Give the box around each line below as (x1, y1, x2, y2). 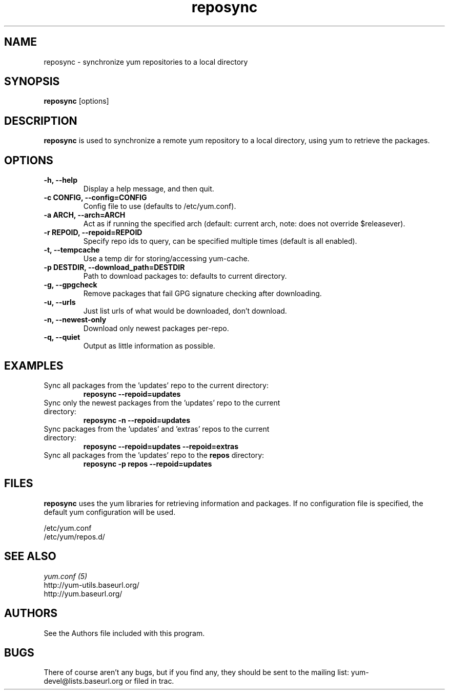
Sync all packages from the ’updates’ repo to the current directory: (44, 380, 269, 390)
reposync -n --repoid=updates (83, 415, 191, 425)
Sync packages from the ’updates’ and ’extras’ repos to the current (44, 424, 270, 433)
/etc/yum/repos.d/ (44, 532, 105, 541)
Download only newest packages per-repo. (83, 324, 229, 333)
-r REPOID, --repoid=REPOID (44, 228, 142, 237)
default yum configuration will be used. (44, 507, 176, 516)
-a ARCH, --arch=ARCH (44, 210, 126, 220)
